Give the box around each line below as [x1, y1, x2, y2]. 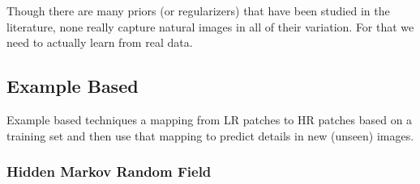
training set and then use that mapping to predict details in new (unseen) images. [6, 127, 414, 144]
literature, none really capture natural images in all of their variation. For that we [6, 18, 414, 35]
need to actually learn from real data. [6, 34, 193, 51]
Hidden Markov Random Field [6, 161, 212, 182]
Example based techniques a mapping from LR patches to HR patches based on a [6, 111, 413, 128]
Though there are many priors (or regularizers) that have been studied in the [6, 2, 390, 19]
